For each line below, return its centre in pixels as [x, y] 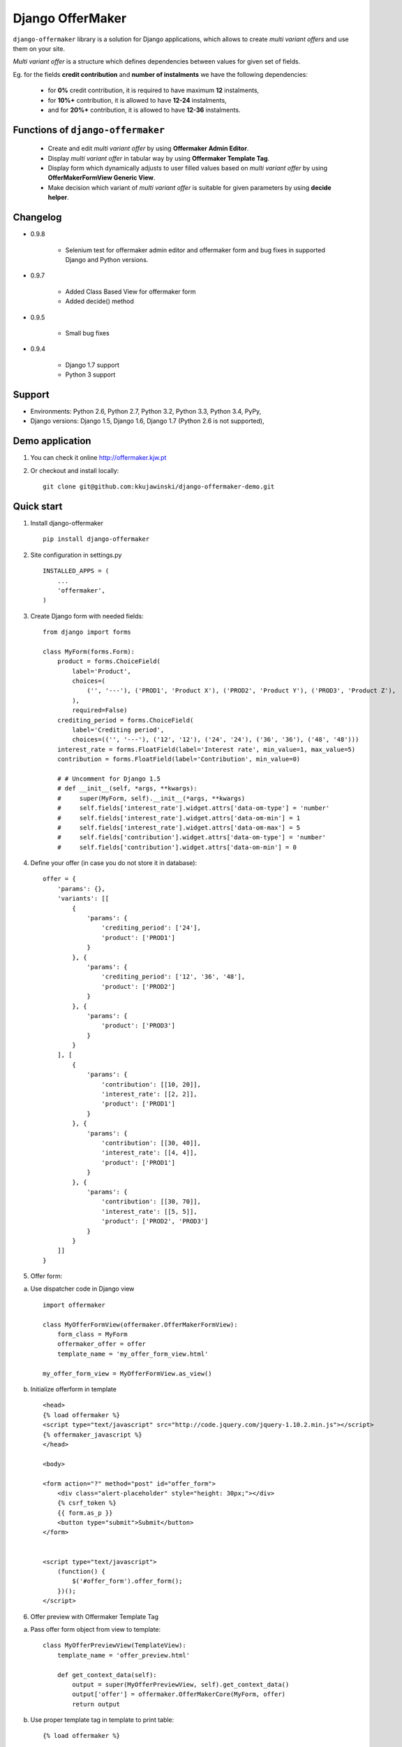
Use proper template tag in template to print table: [102, 1720]
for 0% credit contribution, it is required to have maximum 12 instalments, [154, 90]
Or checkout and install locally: [75, 470]
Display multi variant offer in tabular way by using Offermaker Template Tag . [159, 158]
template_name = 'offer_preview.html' [124, 1655]
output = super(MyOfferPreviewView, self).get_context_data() [181, 1684]
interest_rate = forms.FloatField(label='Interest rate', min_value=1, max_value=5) [206, 749]
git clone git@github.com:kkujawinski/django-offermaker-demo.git [159, 487]
